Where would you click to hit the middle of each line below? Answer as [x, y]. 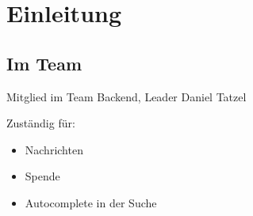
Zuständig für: [41, 123]
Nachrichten [54, 149]
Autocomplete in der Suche [91, 202]
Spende [42, 176]
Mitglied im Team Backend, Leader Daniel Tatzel [126, 96]
